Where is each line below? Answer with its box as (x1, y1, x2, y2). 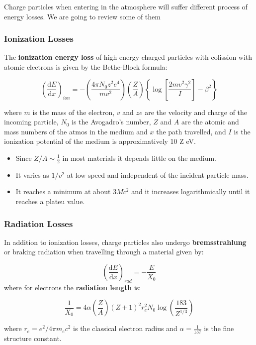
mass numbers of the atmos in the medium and (4, 126, 148, 136)
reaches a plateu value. (15, 196, 85, 206)
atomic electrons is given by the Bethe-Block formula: (4, 62, 168, 72)
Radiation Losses (4, 217, 73, 230)
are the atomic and (181, 116, 239, 127)
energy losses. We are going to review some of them (4, 11, 161, 21)
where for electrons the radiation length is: (4, 282, 141, 292)
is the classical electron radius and (73, 323, 177, 334)
